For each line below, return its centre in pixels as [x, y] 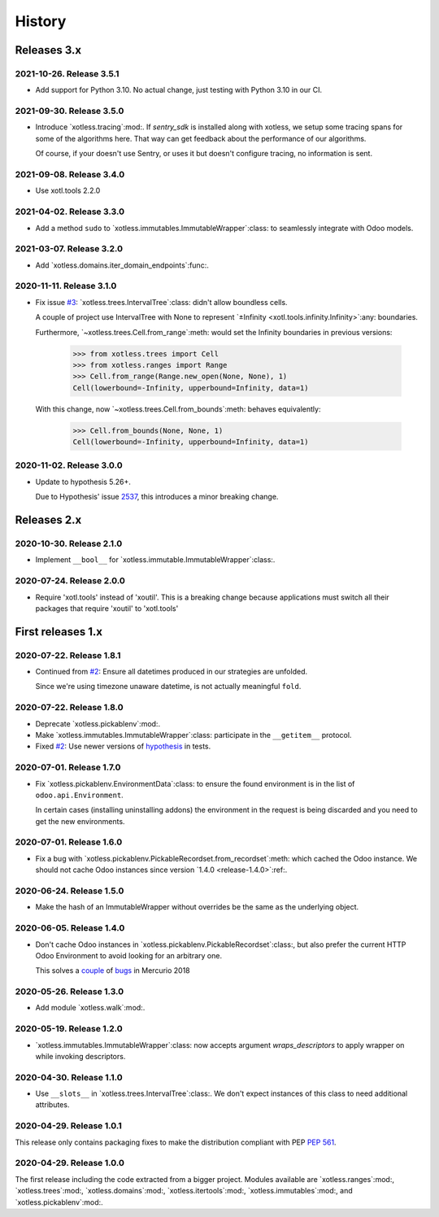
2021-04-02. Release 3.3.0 [70, 212]
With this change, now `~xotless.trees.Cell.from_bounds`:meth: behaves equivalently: [178, 409]
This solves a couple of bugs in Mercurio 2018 [113, 971]
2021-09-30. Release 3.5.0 [70, 111]
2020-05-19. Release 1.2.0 [69, 1029]
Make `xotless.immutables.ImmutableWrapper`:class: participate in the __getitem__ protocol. [193, 735]
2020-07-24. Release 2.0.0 [70, 581]
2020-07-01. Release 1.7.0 [68, 767]
